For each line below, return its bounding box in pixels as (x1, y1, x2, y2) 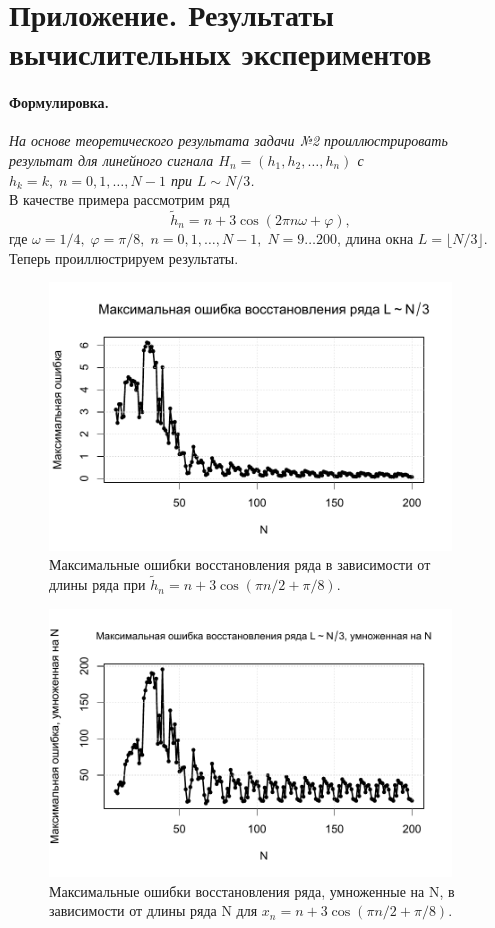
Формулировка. (9, 92, 110, 113)
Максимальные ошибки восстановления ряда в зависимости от (49, 554, 431, 575)
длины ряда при (49, 574, 146, 595)
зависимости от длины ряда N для (49, 900, 258, 921)
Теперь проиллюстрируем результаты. (9, 247, 239, 268)
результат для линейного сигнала (9, 149, 214, 170)
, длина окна (337, 227, 414, 248)
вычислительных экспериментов (9, 33, 432, 74)
